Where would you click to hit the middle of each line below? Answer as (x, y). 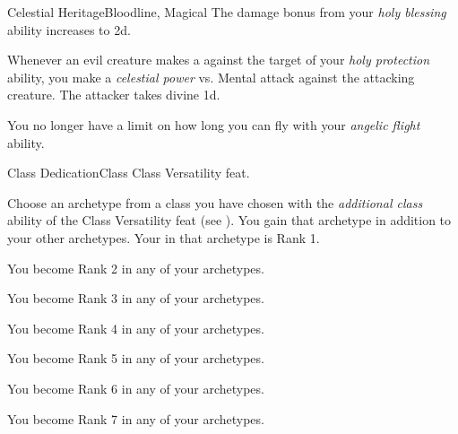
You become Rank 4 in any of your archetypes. (136, 328)
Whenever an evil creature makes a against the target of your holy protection (219, 60)
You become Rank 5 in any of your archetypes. (136, 358)
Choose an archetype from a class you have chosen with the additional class (215, 202)
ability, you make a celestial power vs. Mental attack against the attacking (211, 77)
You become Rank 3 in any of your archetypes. (136, 298)
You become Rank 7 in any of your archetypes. (136, 418)
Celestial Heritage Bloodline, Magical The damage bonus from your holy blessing (227, 12)
